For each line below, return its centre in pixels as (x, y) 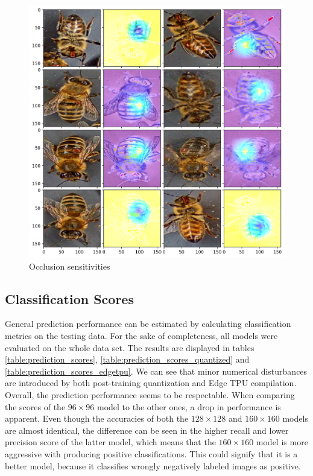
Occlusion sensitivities (70, 266)
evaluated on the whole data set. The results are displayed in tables (130, 347)
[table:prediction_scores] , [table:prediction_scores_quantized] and (127, 359)
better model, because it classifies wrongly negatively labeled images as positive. (153, 465)
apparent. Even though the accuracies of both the (97, 418)
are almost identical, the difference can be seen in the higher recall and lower (147, 430)
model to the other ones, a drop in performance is (189, 406)
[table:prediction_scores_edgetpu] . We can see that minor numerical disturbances (156, 371)
